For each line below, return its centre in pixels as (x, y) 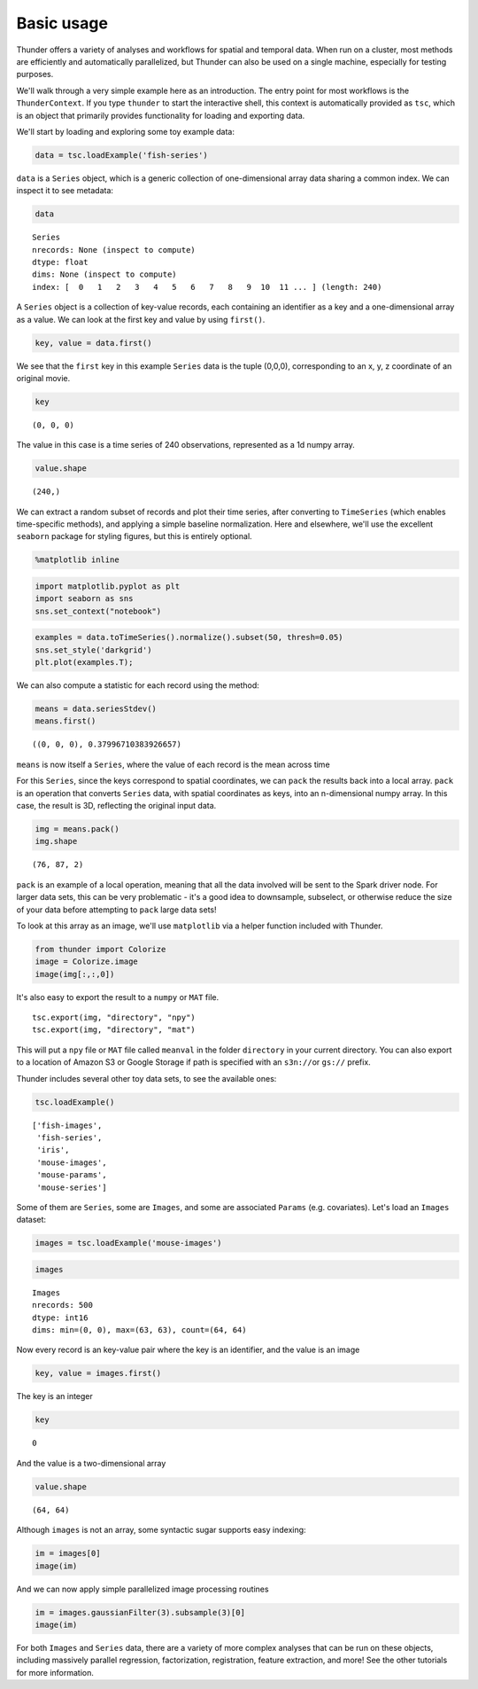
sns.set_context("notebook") (98, 611)
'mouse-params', (72, 1175)
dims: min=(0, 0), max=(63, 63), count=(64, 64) (139, 1330)
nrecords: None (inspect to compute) (114, 250)
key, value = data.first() (93, 343)
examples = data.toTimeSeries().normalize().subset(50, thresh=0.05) (189, 637)
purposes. (35, 74)
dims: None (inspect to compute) (104, 274)
